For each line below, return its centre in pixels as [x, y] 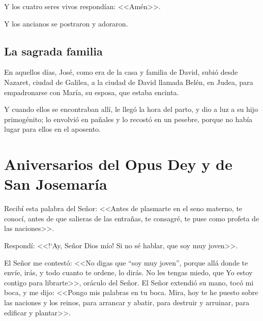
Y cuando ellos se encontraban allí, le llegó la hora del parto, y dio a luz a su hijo [131, 109]
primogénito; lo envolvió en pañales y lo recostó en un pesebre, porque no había [128, 119]
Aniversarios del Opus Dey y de [118, 164]
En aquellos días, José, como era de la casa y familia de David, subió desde [121, 72]
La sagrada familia [53, 51]
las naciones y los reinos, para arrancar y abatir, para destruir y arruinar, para [127, 302]
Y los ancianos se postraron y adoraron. [66, 23]
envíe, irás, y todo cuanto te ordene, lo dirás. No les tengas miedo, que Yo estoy [128, 272]
